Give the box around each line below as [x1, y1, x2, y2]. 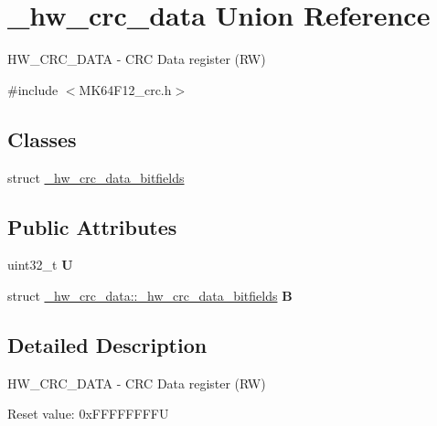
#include [7, 80, 59, 99]
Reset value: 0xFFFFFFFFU [7, 404, 169, 423]
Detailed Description [7, 330, 208, 358]
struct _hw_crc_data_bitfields [7, 167, 185, 186]
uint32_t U [7, 255, 73, 274]
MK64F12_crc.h [79, 80, 172, 99]
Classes [7, 124, 77, 153]
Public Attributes [7, 212, 177, 240]
